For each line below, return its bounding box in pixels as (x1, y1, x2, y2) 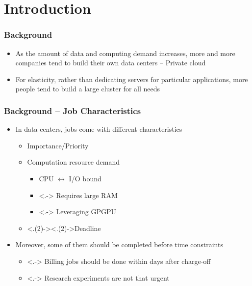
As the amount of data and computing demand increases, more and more (15, 48, 235, 58)
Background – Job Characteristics (4, 104, 141, 116)
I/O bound (69, 173, 101, 183)
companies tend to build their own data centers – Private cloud (15, 57, 206, 68)
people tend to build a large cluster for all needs (15, 84, 160, 94)
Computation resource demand (27, 157, 120, 167)
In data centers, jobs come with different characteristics (15, 124, 182, 134)
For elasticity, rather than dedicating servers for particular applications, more (15, 74, 248, 84)
